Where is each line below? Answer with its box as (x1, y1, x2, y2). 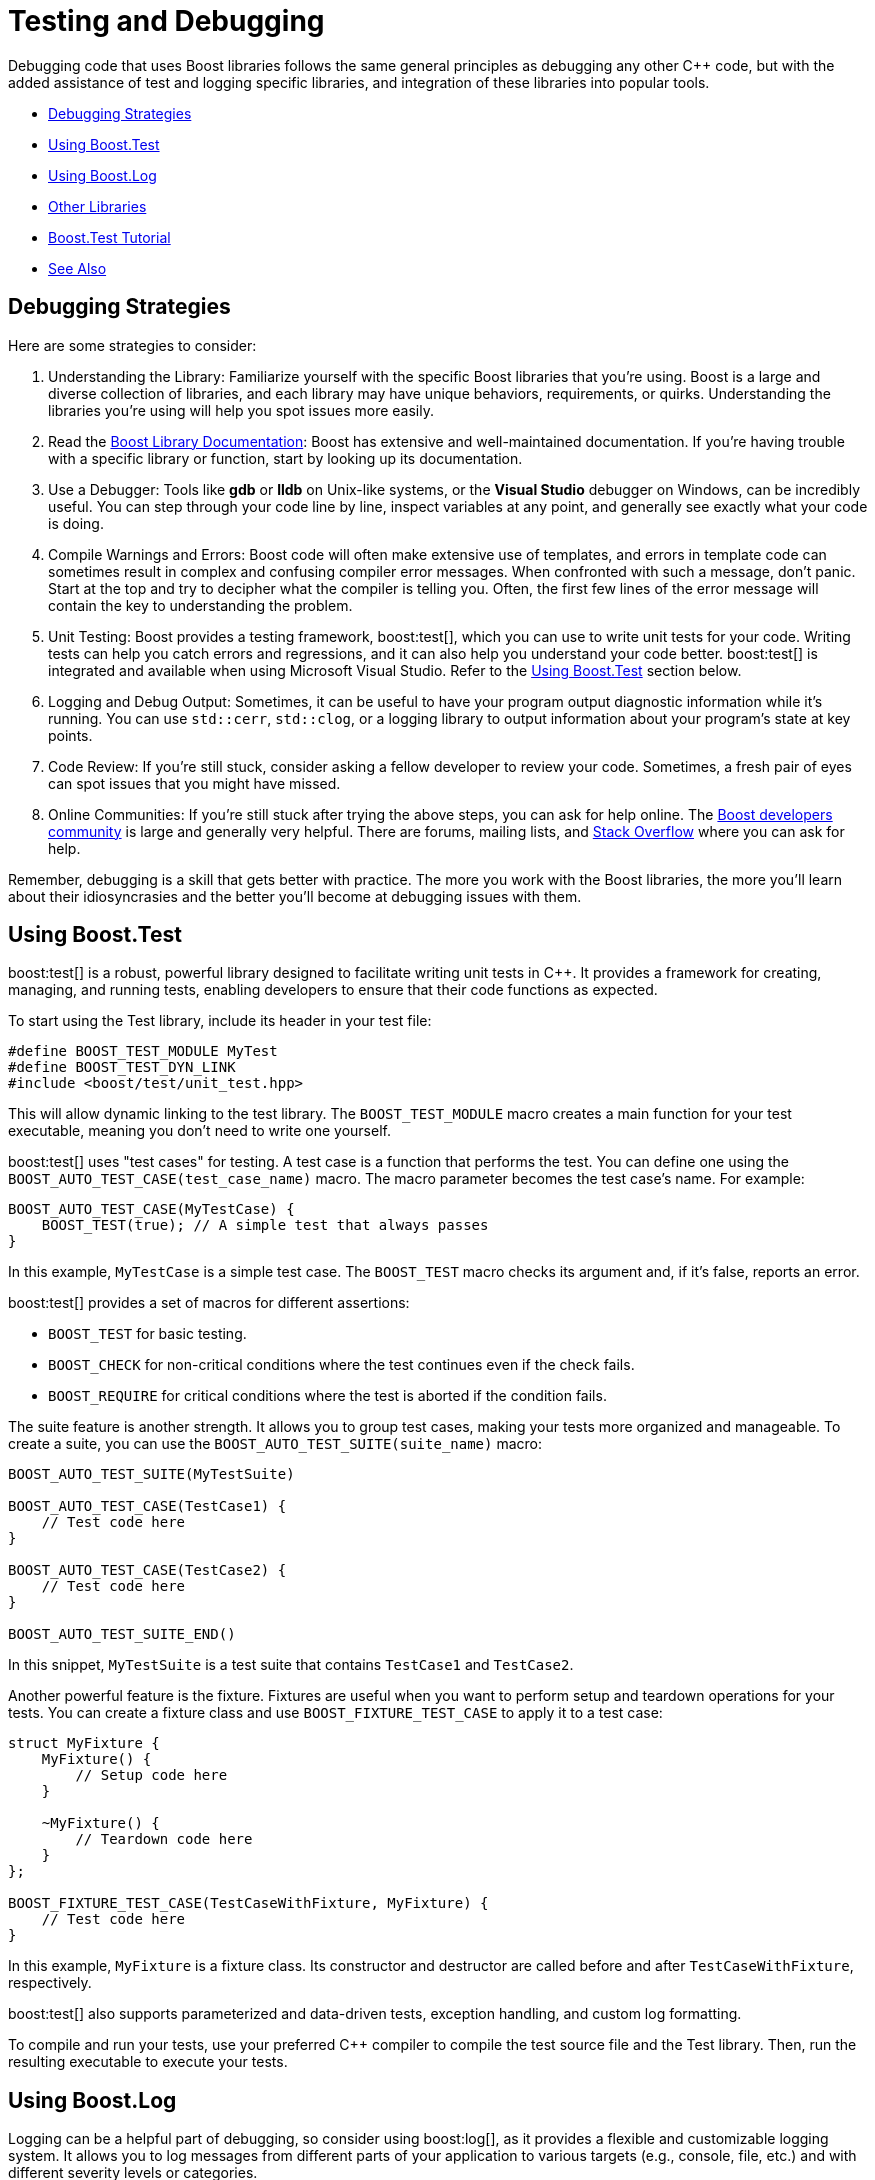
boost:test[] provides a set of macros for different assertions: (8, 1294, 410, 1312)
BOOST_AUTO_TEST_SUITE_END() (8, 1626, 236, 1643)
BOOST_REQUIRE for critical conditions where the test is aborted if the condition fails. (48, 1387, 607, 1405)
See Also (48, 259, 107, 277)
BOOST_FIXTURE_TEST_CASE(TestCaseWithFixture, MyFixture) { (8, 1895, 489, 1912)
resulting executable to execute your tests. (8, 2053, 288, 2071)
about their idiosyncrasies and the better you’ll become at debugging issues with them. (8, 887, 582, 905)
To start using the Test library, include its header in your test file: (8, 1012, 432, 1030)
